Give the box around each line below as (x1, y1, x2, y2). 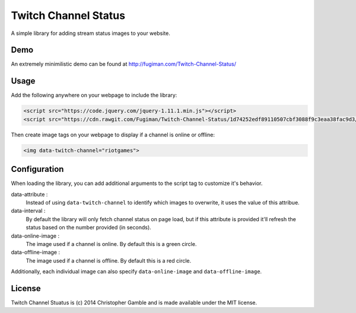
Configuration (11, 164, 64, 174)
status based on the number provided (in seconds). (26, 224, 151, 231)
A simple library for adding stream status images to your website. (11, 30, 170, 37)
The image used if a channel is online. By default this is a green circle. (26, 240, 197, 247)
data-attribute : (11, 190, 48, 198)
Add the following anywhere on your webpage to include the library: (11, 92, 177, 99)
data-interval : (11, 207, 46, 215)
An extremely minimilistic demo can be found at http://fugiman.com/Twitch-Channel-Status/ (11, 60, 237, 68)
